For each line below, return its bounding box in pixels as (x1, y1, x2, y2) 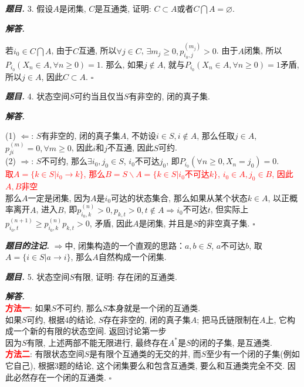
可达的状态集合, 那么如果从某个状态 (111, 191, 248, 203)
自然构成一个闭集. (98, 251, 167, 263)
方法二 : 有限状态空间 (5, 348, 85, 360)
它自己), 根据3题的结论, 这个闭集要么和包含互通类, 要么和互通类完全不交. (5, 359, 285, 371)
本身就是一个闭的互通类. (107, 301, 201, 313)
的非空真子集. (198, 217, 250, 229)
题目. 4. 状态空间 (5, 90, 70, 102)
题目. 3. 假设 (5, 2, 53, 14)
